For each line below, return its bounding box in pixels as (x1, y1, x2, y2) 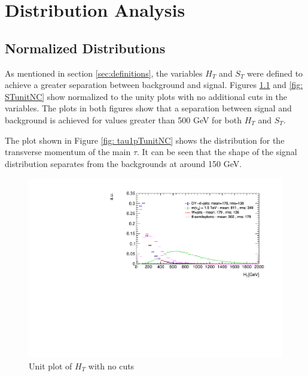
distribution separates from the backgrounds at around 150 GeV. (5, 157, 242, 169)
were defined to (247, 66, 303, 79)
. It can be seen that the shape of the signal (137, 145, 297, 158)
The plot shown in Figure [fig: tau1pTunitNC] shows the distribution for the (5, 134, 285, 146)
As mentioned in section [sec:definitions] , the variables (5, 66, 203, 79)
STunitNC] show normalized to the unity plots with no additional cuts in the (5, 90, 288, 102)
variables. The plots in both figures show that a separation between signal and (5, 102, 292, 114)
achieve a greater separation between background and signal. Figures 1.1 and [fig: (5, 78, 303, 91)
